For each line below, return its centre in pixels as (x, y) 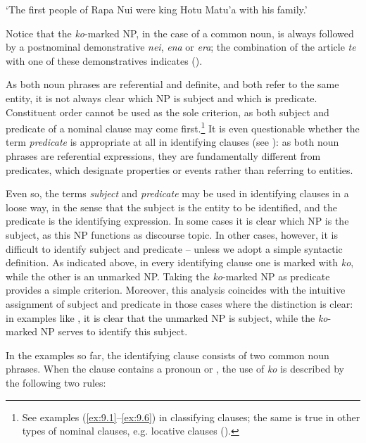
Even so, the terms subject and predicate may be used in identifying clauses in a (177, 193)
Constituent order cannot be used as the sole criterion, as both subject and (168, 112)
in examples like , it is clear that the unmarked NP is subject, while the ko (167, 317)
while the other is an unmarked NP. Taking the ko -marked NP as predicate (168, 276)
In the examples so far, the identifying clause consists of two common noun (168, 355)
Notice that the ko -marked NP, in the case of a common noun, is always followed (180, 33)
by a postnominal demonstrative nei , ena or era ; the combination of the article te (181, 47)
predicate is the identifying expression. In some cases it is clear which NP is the (177, 221)
